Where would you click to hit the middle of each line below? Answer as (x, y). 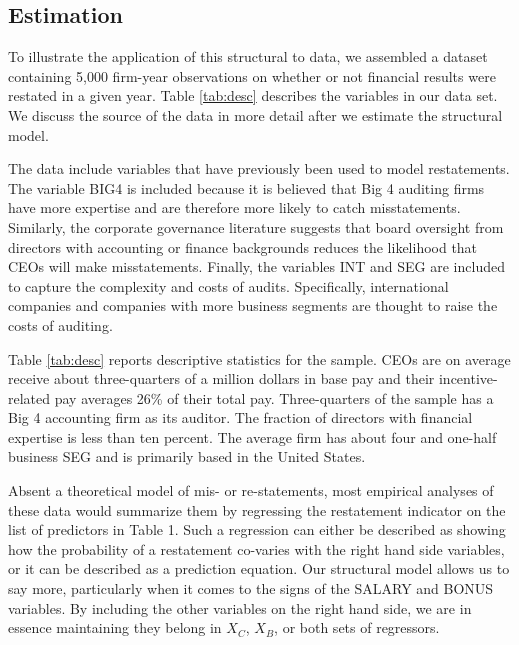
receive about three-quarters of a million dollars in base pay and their (221, 378)
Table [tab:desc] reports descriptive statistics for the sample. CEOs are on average (259, 358)
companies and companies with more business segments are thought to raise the (253, 305)
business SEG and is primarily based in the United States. (187, 456)
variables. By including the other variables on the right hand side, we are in (240, 607)
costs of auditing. (60, 324)
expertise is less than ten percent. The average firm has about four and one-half (252, 436)
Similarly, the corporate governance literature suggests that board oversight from (256, 226)
